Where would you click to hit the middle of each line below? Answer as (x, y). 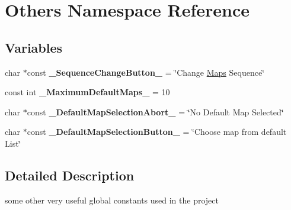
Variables (34, 47)
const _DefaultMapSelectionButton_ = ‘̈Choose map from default (157, 132)
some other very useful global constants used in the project (112, 200)
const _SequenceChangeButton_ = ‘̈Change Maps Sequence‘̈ (146, 72)
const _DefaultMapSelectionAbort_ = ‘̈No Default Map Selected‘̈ (155, 112)
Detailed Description (70, 175)
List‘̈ (13, 143)
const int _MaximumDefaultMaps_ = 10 (87, 92)
